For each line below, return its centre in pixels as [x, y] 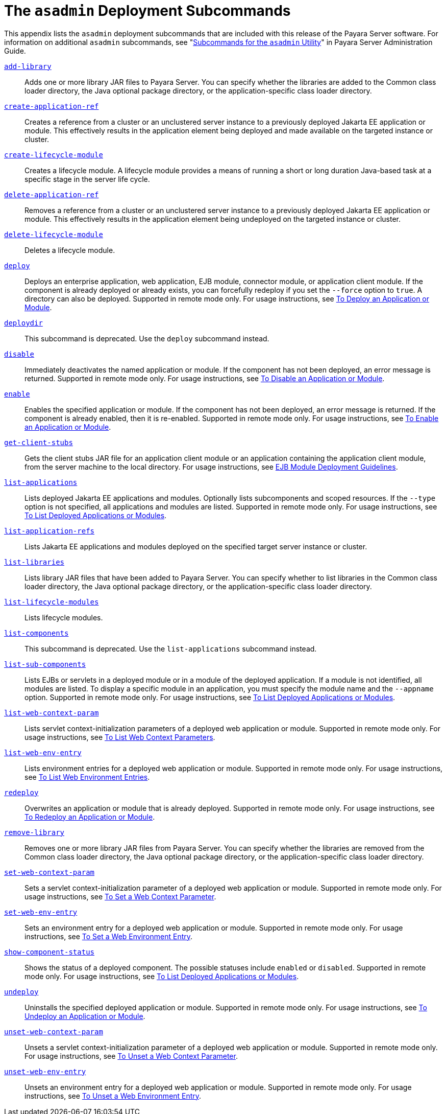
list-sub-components [45, 664]
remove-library [34, 832]
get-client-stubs [39, 442]
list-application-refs [49, 531]
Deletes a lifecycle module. [70, 250]
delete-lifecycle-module [54, 234]
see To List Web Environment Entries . [87, 777]
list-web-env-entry [43, 752]
